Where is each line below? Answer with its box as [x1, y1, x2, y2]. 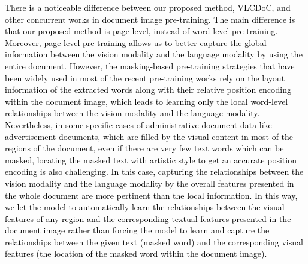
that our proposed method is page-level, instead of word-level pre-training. [5, 25, 278, 37]
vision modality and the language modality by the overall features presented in [5, 177, 294, 189]
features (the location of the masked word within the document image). [5, 247, 267, 260]
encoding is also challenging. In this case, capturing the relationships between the [5, 165, 304, 178]
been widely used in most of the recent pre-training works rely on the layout [5, 71, 285, 84]
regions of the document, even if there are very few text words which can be [5, 142, 284, 154]
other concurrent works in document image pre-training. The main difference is [5, 13, 295, 25]
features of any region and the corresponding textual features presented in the [5, 212, 291, 224]
